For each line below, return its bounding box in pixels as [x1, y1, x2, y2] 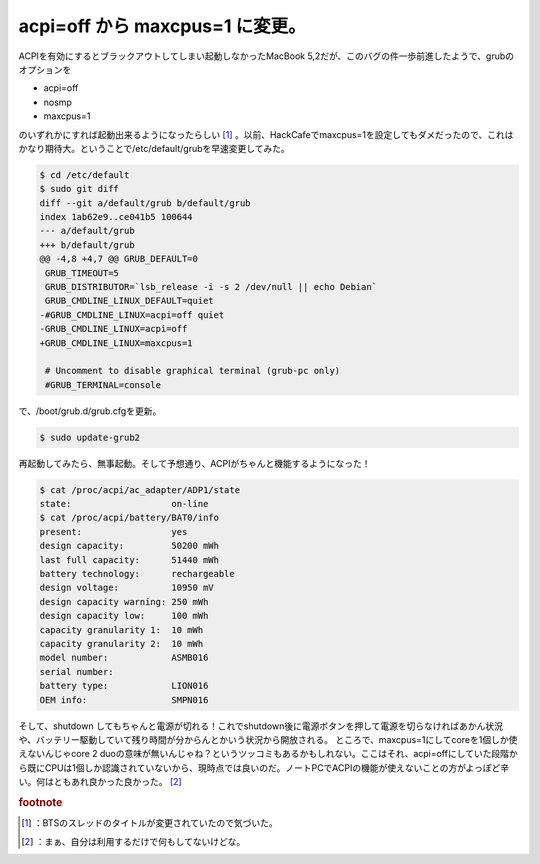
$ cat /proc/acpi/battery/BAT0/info [39, 512, 220, 524]
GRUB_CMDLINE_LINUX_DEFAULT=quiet [45, 295, 214, 307]
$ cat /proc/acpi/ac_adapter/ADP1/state [39, 484, 240, 495]
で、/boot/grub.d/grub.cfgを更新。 [18, 405, 162, 417]
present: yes [39, 526, 188, 537]
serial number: [39, 666, 114, 677]
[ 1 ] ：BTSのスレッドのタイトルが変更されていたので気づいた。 [21, 817, 279, 829]
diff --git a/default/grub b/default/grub [39, 197, 251, 209]
